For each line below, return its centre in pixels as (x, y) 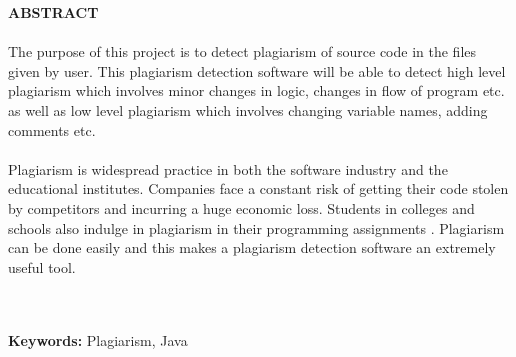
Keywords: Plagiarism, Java (98, 339)
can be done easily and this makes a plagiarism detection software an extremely (252, 247)
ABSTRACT (53, 12)
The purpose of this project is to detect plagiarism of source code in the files (242, 51)
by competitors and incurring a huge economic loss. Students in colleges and (241, 207)
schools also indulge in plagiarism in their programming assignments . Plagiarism (256, 227)
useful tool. (42, 266)
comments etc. (52, 129)
